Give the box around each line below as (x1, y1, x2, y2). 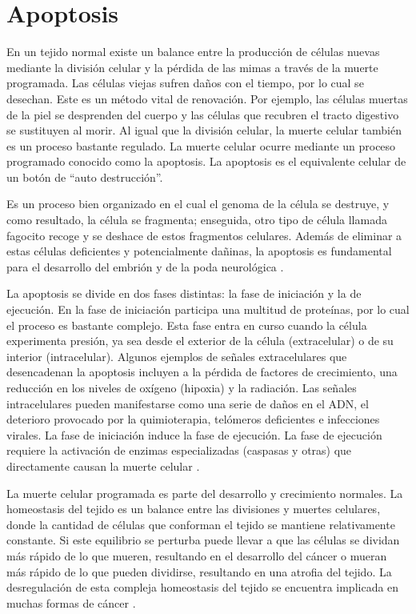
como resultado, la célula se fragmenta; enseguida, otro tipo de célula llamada (6, 211, 387, 228)
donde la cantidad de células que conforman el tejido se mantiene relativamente (6, 516, 395, 532)
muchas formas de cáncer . (6, 594, 136, 611)
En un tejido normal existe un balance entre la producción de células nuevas (6, 43, 380, 60)
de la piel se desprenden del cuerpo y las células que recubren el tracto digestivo (6, 106, 399, 122)
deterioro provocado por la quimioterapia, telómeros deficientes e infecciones (6, 411, 380, 427)
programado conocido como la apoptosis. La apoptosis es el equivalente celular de (6, 153, 406, 170)
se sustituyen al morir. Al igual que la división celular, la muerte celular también (6, 122, 402, 138)
